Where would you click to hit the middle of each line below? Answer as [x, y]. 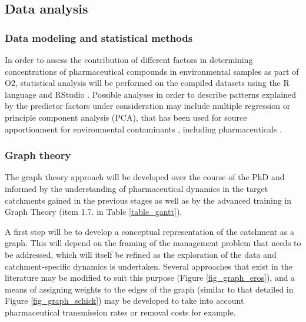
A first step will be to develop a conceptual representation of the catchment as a [149, 231]
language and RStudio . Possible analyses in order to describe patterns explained [150, 94]
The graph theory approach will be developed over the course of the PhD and [145, 177]
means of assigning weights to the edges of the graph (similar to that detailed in [149, 289]
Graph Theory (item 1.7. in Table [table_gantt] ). [94, 212]
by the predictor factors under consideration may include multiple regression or [148, 106]
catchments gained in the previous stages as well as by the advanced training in [148, 200]
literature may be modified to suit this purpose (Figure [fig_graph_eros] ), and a [150, 278]
